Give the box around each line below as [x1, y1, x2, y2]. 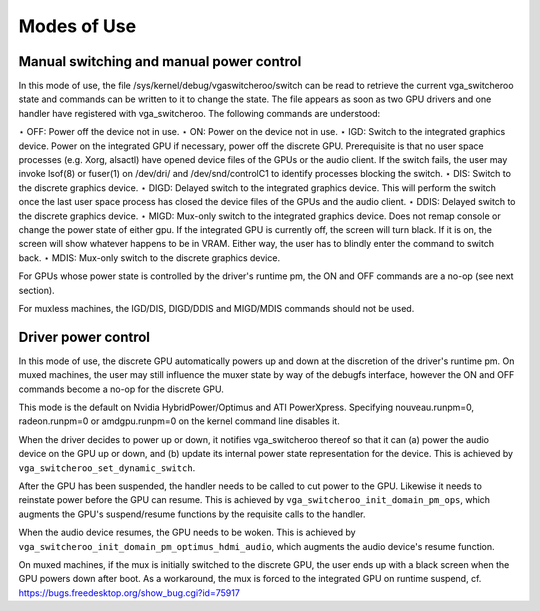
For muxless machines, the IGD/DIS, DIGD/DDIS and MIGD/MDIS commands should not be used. [18, 302, 415, 314]
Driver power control [18, 328, 150, 345]
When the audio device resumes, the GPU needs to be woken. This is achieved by [18, 526, 356, 539]
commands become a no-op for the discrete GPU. [18, 383, 225, 395]
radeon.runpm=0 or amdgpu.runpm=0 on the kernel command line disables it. [18, 415, 340, 427]
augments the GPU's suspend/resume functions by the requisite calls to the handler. [18, 508, 366, 520]
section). [18, 284, 55, 296]
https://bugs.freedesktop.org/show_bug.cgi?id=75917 [18, 586, 240, 599]
